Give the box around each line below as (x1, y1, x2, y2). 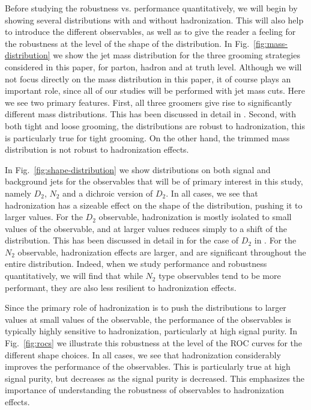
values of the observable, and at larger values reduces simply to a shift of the (5, 222, 287, 234)
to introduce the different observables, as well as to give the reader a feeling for (5, 25, 296, 38)
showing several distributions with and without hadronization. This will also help (5, 13, 304, 26)
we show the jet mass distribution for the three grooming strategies (53, 49, 300, 61)
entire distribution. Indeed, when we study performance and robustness (5, 257, 267, 270)
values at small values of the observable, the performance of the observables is (5, 313, 291, 325)
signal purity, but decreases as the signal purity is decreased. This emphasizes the (5, 372, 305, 384)
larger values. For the (5, 210, 83, 223)
